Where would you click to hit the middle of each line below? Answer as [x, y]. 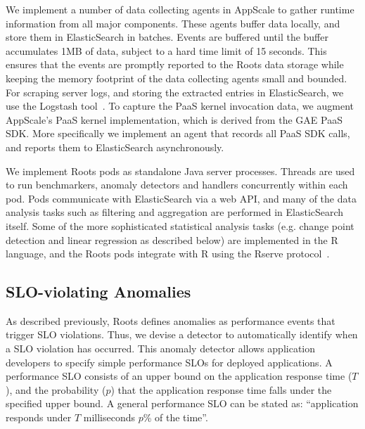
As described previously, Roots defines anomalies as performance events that [171, 320]
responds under [39, 417]
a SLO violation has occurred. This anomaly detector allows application [161, 348]
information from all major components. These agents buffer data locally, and [173, 23]
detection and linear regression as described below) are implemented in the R [172, 239]
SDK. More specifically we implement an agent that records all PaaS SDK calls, [178, 133]
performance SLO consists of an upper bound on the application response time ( [179, 376]
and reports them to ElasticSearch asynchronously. [115, 147]
